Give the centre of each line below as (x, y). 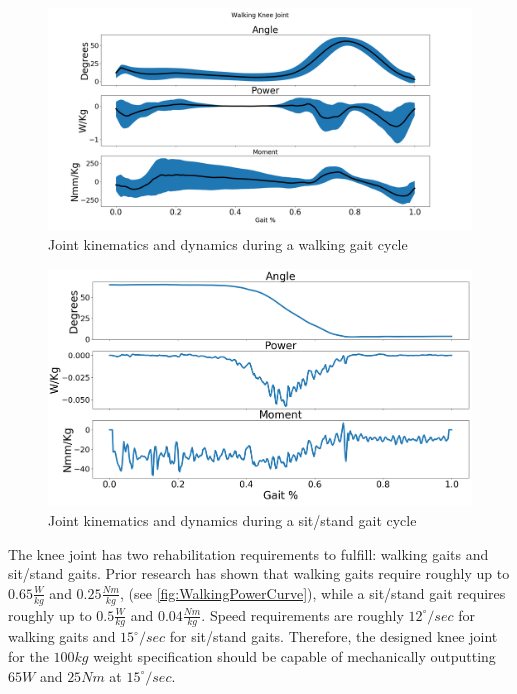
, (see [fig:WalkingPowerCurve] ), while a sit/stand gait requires (313, 592)
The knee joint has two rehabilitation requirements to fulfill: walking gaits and (248, 553)
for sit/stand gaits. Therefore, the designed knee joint (333, 636)
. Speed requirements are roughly (302, 614)
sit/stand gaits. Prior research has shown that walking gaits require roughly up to (259, 573)
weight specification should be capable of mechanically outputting (294, 656)
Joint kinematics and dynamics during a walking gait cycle (228, 244)
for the (28, 656)
